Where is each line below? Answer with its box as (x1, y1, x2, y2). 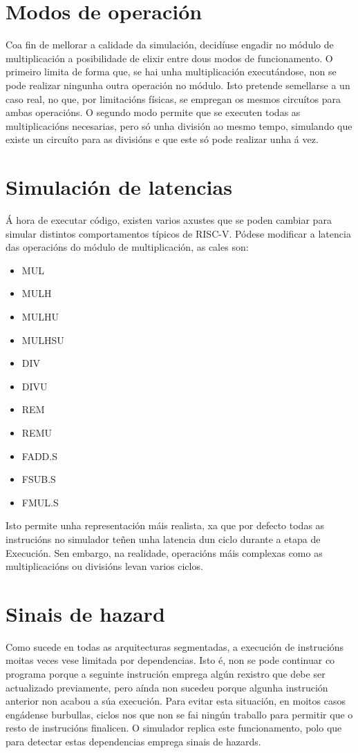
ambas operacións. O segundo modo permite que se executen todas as (6, 105, 301, 120)
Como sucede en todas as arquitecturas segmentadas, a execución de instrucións (6, 639, 344, 654)
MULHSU (21, 332, 64, 347)
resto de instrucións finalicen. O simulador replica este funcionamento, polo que (6, 721, 342, 735)
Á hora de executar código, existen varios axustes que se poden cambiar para (6, 213, 332, 227)
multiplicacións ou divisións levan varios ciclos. (6, 559, 203, 573)
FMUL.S (21, 495, 59, 509)
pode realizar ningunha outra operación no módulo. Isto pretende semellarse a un (6, 77, 350, 92)
